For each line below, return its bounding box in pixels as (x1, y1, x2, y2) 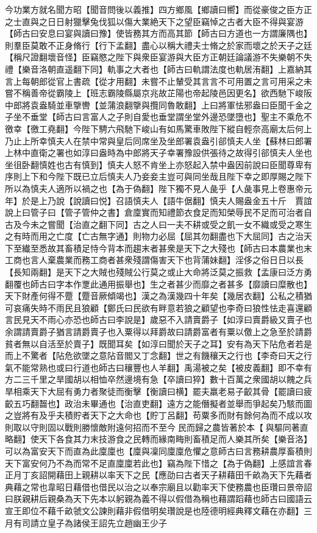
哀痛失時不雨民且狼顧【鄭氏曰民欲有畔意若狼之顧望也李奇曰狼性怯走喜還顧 (13, 301, 312, 314)
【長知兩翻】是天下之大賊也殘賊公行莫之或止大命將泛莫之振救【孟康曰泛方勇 (5, 266, 312, 278)
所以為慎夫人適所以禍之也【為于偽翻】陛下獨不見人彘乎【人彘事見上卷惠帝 (5, 182, 304, 194)
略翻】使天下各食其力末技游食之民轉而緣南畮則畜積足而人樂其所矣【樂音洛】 (5, 432, 312, 445)
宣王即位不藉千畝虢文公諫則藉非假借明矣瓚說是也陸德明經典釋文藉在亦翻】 (5, 504, 304, 517)
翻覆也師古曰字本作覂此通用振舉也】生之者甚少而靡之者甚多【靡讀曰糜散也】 (5, 277, 312, 290)
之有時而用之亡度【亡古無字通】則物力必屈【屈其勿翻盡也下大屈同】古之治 (5, 230, 304, 242)
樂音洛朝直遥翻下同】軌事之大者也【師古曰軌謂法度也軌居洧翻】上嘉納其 (21, 62, 312, 75)
